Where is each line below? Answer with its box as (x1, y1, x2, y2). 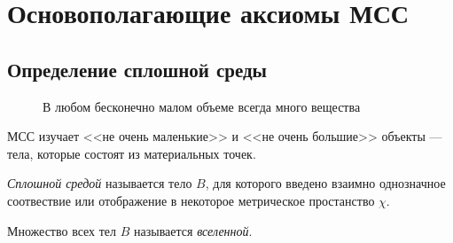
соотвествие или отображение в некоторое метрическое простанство (7, 191, 375, 209)
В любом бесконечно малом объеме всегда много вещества (43, 97, 361, 115)
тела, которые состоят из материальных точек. (7, 144, 256, 162)
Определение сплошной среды (7, 55, 268, 82)
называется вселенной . (134, 221, 253, 239)
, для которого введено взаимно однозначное (205, 174, 446, 192)
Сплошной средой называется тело (7, 174, 192, 192)
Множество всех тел (7, 221, 117, 239)
